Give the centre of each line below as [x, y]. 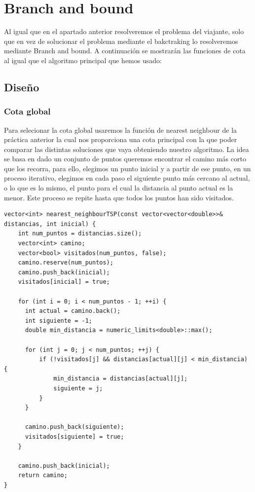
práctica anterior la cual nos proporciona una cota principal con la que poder [121, 139]
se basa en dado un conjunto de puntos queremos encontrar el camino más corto [125, 159]
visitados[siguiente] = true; [74, 436]
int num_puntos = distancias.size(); [80, 234]
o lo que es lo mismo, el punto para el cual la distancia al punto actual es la [119, 188]
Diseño [22, 87]
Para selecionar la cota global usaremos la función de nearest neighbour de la [121, 130]
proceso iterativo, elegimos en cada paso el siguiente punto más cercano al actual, [127, 178]
